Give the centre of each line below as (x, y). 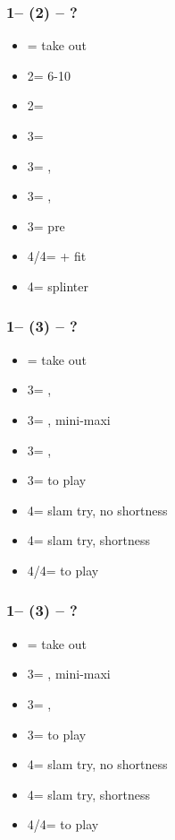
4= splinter (58, 286)
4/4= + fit (57, 256)
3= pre (46, 225)
